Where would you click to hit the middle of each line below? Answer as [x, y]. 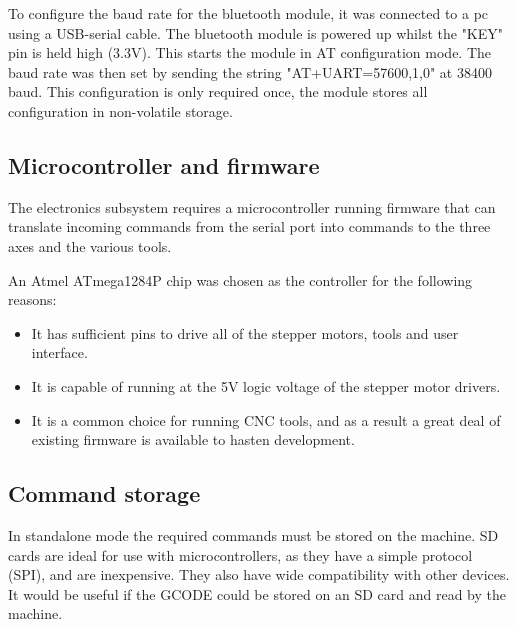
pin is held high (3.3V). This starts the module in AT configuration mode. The [250, 52]
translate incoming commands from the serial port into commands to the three [249, 226]
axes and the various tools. [90, 245]
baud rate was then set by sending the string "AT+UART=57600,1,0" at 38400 [250, 71]
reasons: [32, 299]
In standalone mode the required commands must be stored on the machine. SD [253, 534]
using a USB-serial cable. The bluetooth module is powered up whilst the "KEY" [256, 32]
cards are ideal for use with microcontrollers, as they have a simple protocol [240, 554]
